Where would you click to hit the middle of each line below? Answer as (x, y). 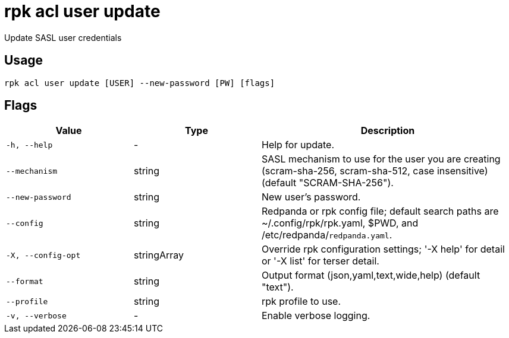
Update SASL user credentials (63, 37)
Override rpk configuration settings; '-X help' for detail (383, 249)
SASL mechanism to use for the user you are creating (381, 159)
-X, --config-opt (43, 255)
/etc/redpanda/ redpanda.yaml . (327, 235)
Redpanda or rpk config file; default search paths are (380, 211)
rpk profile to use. (301, 302)
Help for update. (298, 145)
